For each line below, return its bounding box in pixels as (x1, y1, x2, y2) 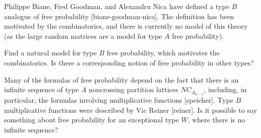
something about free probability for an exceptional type (4, 114, 179, 125)
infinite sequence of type (4, 84, 79, 95)
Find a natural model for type (4, 47, 97, 58)
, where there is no (187, 114, 245, 125)
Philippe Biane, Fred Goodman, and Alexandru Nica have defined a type (4, 1, 229, 11)
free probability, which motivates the (106, 47, 220, 58)
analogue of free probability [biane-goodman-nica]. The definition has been (4, 11, 234, 21)
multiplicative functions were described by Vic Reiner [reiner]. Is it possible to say (4, 104, 257, 115)
